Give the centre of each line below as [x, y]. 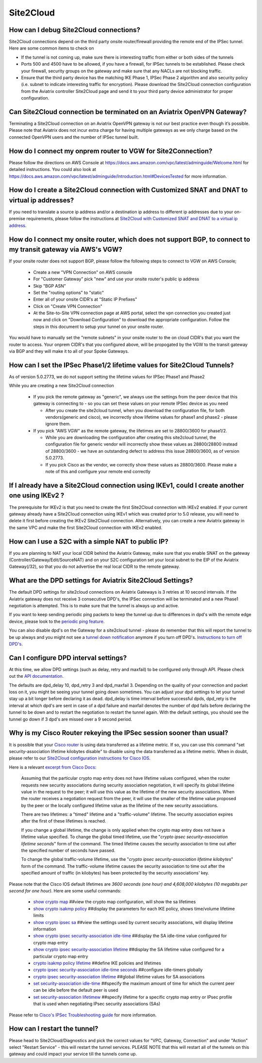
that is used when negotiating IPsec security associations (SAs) [97, 1004]
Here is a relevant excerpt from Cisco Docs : [53, 767]
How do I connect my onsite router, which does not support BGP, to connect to [130, 239]
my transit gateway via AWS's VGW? [66, 249]
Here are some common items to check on [51, 48]
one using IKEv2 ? [37, 496]
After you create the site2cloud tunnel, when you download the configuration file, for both [135, 410]
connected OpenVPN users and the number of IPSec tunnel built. [74, 137]
